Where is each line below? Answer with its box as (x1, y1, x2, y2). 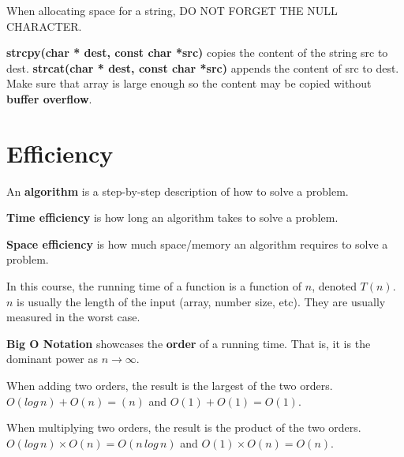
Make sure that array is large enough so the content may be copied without (6, 75, 372, 92)
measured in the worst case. (6, 309, 140, 325)
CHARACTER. (6, 17, 82, 34)
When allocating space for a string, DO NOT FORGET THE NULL (6, 2, 338, 18)
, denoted (312, 278, 357, 294)
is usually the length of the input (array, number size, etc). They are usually (17, 293, 386, 309)
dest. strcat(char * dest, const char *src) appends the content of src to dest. (6, 59, 399, 76)
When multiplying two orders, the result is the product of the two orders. (6, 419, 361, 436)
